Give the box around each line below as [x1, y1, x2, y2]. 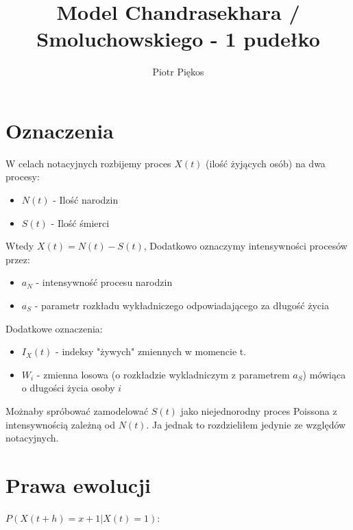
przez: [5, 252, 30, 266]
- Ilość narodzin [53, 193, 119, 207]
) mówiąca [302, 367, 346, 381]
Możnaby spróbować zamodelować [5, 403, 149, 418]
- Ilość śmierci [51, 215, 110, 230]
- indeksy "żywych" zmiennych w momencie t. [56, 344, 247, 359]
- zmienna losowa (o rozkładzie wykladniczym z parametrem [36, 367, 290, 381]
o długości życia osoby [21, 381, 115, 395]
